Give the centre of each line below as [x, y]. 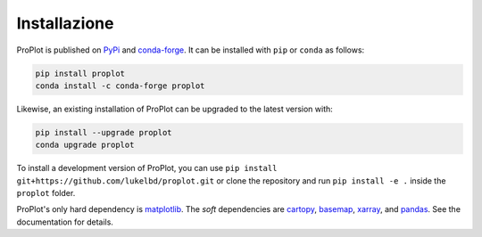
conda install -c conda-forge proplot [120, 86]
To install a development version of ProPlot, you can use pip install [147, 168]
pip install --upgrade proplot [104, 132]
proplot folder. [46, 193]
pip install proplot [80, 73]
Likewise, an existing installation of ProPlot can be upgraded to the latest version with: [175, 109]
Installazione [65, 23]
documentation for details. [65, 222]
